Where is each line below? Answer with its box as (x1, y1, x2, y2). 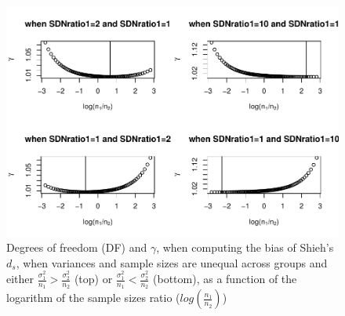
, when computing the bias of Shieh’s (156, 239, 334, 256)
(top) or (74, 271, 113, 287)
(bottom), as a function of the (153, 271, 297, 287)
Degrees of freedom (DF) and (6, 239, 147, 256)
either (6, 271, 34, 287)
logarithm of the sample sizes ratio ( (6, 289, 180, 306)
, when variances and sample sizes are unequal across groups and (16, 254, 328, 271)
